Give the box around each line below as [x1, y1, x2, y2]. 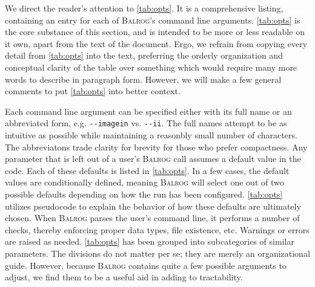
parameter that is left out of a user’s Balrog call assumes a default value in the [5, 152, 301, 165]
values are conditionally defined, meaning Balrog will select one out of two [5, 176, 284, 189]
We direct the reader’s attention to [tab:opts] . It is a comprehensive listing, [5, 2, 283, 14]
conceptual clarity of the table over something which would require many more [5, 60, 297, 73]
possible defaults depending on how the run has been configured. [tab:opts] [5, 187, 283, 200]
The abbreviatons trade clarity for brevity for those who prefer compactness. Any [5, 140, 308, 153]
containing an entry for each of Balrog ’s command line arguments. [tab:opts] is [5, 13, 300, 26]
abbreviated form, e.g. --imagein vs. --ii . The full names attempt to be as [5, 117, 287, 129]
